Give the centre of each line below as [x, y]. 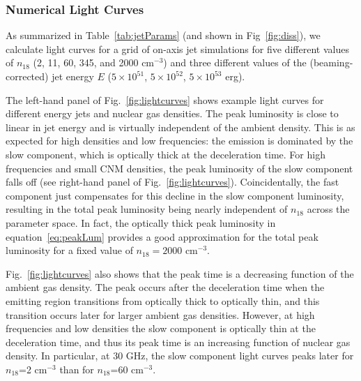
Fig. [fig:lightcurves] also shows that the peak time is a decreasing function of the [180, 273]
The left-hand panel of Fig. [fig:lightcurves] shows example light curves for [165, 99]
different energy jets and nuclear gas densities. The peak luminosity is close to [172, 113]
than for [77, 369]
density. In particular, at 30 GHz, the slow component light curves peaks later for [180, 356]
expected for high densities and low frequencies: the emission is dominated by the [179, 141]
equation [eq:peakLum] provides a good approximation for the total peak [162, 236]
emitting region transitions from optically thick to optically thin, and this [163, 300]
